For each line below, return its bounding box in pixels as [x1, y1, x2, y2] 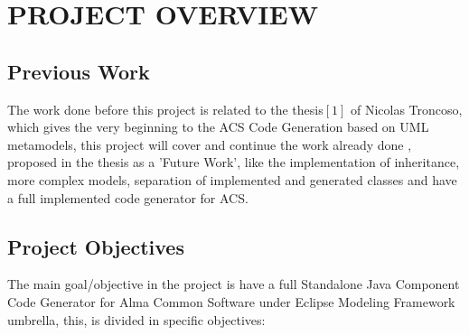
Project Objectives [7, 232, 184, 260]
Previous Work [7, 57, 150, 85]
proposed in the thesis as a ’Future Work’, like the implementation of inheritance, [7, 153, 460, 172]
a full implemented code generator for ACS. [7, 188, 249, 207]
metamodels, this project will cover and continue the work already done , [7, 135, 412, 154]
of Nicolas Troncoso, [350, 99, 463, 118]
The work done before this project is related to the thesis [7, 99, 324, 118]
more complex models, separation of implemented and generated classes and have [7, 170, 457, 189]
